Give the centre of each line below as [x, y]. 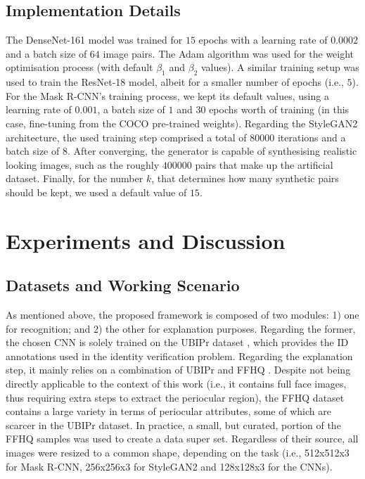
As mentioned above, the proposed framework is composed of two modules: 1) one [182, 315]
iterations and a [312, 137]
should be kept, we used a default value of [96, 192]
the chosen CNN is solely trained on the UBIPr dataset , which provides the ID [177, 342]
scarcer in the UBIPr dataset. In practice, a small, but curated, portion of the [173, 424]
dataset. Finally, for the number [75, 178]
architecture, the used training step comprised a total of [126, 137]
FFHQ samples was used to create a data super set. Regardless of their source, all [182, 439]
